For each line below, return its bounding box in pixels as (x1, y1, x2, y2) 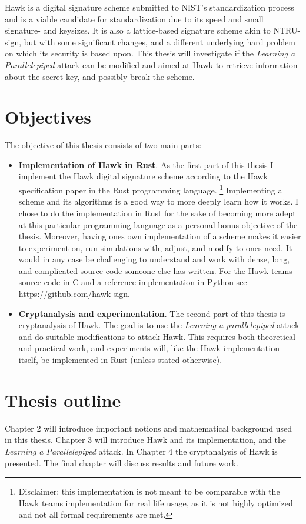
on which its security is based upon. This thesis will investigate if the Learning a (5, 47, 295, 59)
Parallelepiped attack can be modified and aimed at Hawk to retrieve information (5, 58, 298, 71)
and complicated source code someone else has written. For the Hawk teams (18, 264, 292, 276)
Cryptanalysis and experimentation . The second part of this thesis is (18, 307, 285, 319)
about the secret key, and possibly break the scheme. (5, 70, 195, 82)
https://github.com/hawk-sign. (18, 288, 130, 300)
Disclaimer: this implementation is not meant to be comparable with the (18, 485, 280, 498)
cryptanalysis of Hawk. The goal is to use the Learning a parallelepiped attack (18, 319, 300, 331)
